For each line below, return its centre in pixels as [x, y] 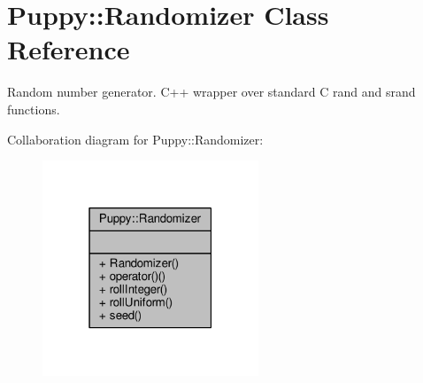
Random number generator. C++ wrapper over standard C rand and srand [211, 92]
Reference [69, 49]
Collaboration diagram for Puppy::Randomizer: [135, 139]
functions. [34, 109]
